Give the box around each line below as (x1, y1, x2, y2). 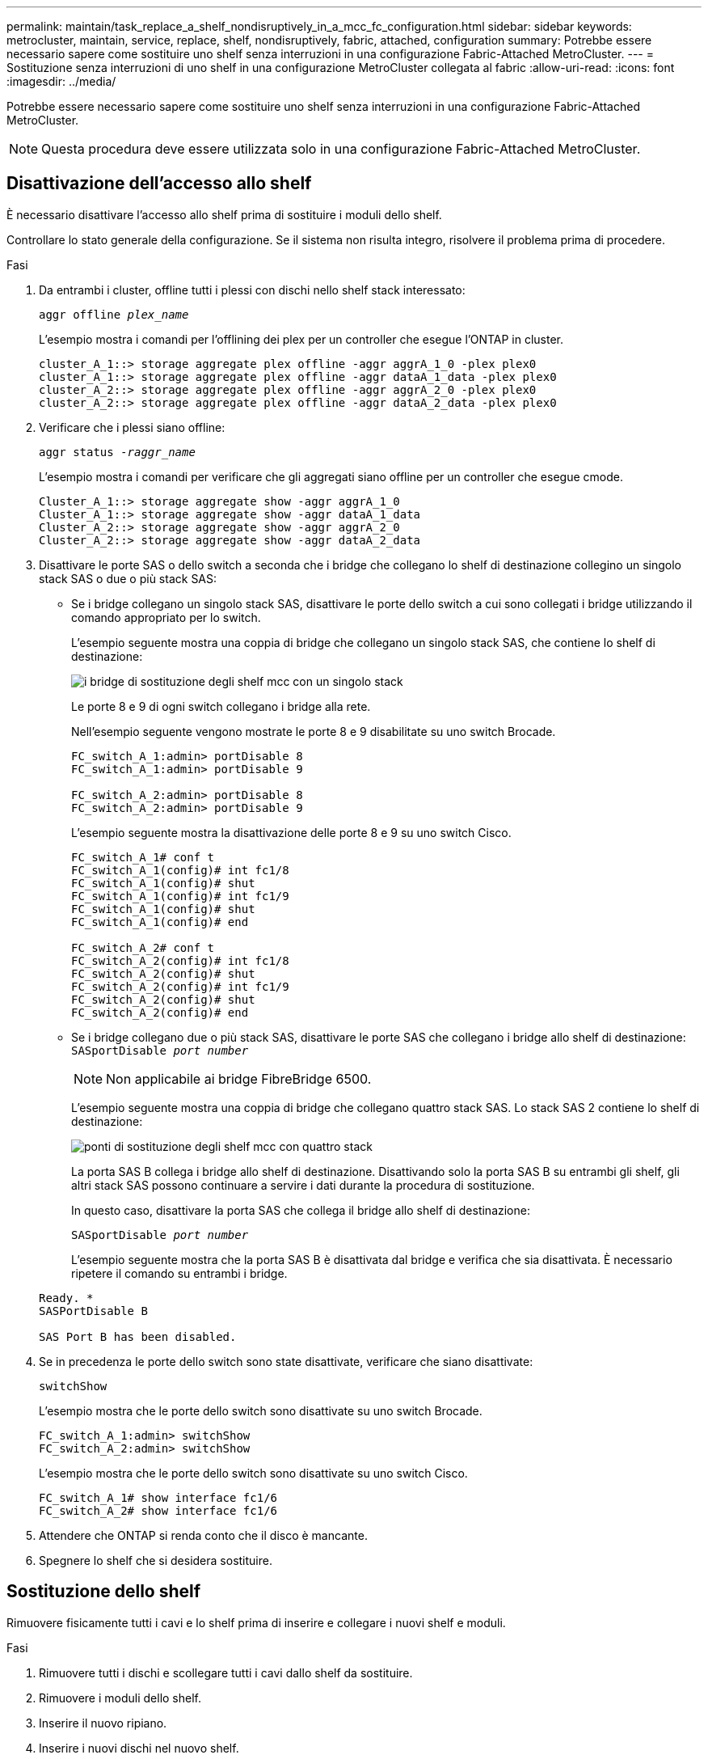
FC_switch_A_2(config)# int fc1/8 (71, 953, 289, 967)
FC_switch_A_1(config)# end (71, 915, 249, 928)
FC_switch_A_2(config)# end (71, 1005, 249, 1019)
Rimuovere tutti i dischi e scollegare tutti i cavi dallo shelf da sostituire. (39, 1665, 413, 1680)
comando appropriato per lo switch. (71, 610, 261, 624)
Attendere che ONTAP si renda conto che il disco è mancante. (39, 1528, 368, 1542)
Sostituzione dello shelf (6, 1581, 201, 1602)
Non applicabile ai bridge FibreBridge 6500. (106, 1070, 372, 1087)
